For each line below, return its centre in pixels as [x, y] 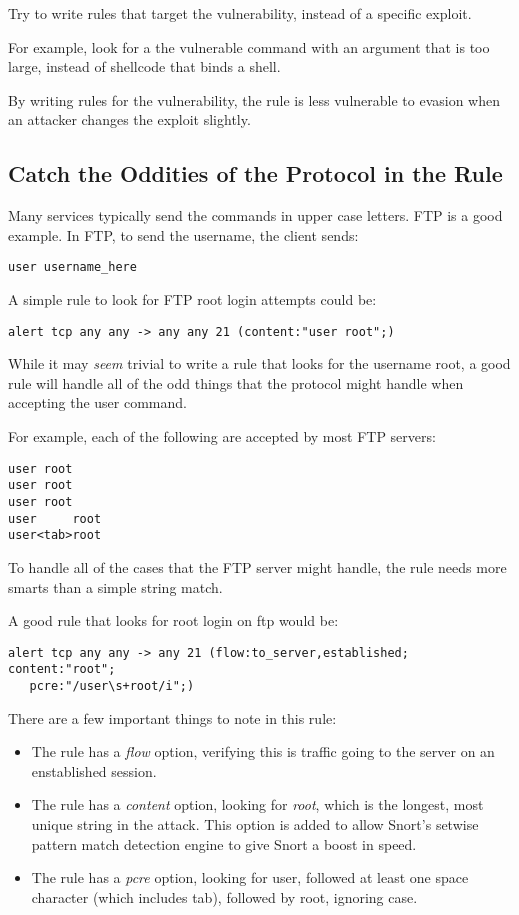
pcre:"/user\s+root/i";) [112, 686]
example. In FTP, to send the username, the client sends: [183, 234]
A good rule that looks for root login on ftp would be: [173, 620]
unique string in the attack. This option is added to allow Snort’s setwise [255, 824]
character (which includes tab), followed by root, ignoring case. [224, 896]
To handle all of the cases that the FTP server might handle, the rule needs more [257, 566]
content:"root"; [62, 669]
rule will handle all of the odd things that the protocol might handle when [236, 382]
